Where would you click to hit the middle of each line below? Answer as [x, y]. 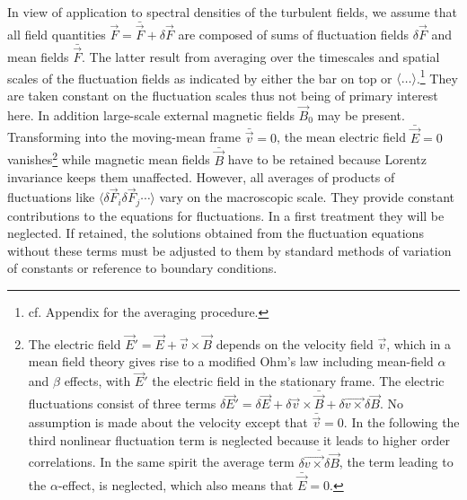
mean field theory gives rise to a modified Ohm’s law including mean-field [231, 361]
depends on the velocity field [295, 343]
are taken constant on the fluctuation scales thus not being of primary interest [223, 95]
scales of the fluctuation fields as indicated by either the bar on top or [200, 78]
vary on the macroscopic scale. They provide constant [307, 197]
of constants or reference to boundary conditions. [142, 268]
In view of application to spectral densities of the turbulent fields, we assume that [233, 12]
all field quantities [57, 35]
